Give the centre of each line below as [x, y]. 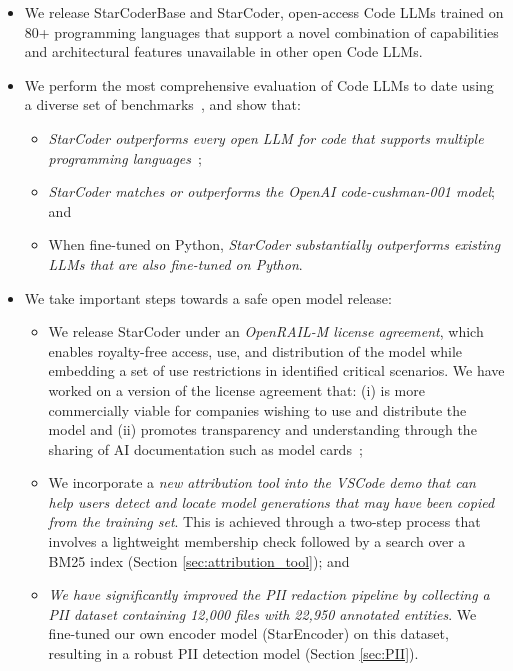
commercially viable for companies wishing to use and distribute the [257, 409]
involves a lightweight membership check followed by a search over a [257, 541]
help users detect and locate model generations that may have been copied [271, 501]
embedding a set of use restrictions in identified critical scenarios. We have [276, 370]
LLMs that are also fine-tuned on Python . [175, 263]
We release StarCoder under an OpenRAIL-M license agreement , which [266, 331]
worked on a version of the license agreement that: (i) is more [236, 389]
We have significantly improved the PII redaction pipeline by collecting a [269, 594]
